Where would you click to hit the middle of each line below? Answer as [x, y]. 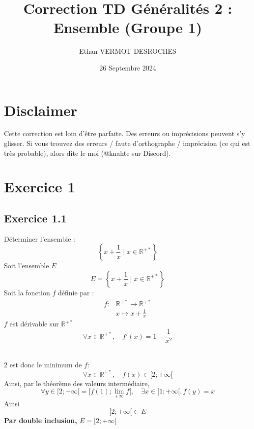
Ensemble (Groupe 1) [128, 27]
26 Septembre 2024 [128, 67]
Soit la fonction [27, 292]
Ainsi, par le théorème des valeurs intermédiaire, [77, 383]
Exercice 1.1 [35, 218]
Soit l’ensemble [27, 266]
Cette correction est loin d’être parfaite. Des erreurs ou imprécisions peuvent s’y [125, 133]
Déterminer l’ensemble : [40, 238]
